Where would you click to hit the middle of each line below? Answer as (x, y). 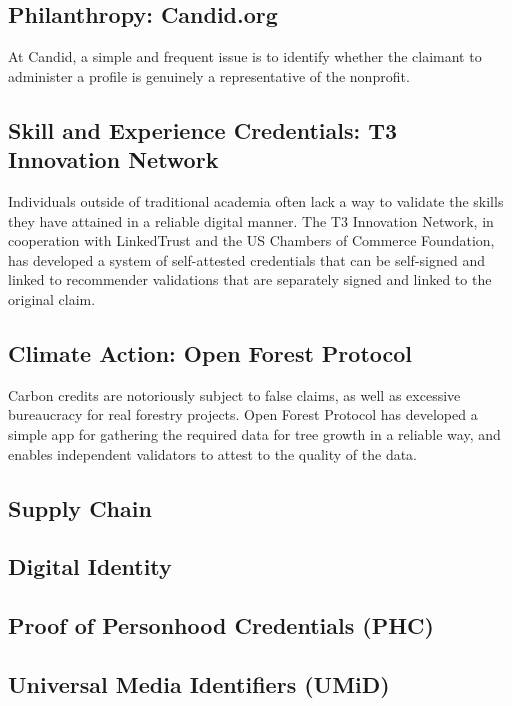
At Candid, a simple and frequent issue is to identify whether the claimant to (245, 56)
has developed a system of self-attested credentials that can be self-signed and (246, 259)
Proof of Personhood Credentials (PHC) (221, 625)
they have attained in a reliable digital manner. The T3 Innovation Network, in (251, 220)
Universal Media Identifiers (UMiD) (199, 683)
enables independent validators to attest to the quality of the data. (213, 453)
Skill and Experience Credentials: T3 (203, 129)
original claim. (52, 298)
